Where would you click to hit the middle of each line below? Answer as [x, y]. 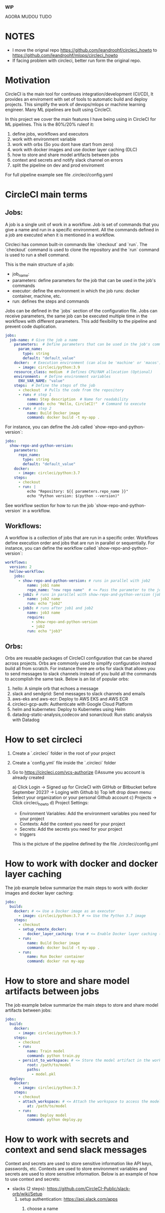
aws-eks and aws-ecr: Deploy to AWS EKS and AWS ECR [70, 699]
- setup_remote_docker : [42, 930]
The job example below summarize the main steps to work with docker [77, 888]
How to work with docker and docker [82, 864]
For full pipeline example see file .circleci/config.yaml [59, 174]
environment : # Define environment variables [62, 376]
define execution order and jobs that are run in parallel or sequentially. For [80, 543]
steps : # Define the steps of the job [55, 386]
